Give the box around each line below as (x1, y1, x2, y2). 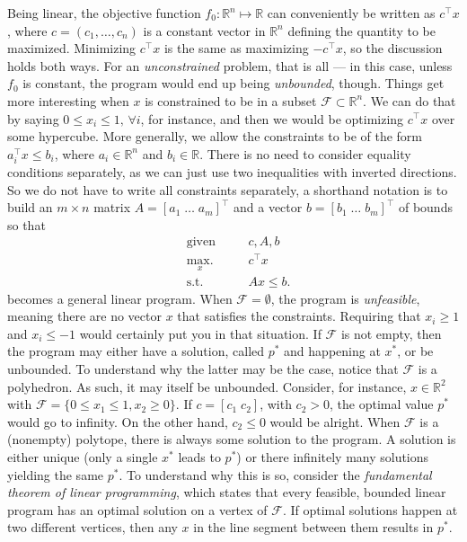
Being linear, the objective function (7, 4, 201, 22)
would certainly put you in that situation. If (79, 324, 322, 342)
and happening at (284, 342, 381, 360)
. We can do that (363, 91, 456, 110)
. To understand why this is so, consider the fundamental (119, 465, 432, 484)
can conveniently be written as (267, 4, 436, 22)
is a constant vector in (143, 21, 266, 40)
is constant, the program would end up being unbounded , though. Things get (22, 74, 445, 93)
